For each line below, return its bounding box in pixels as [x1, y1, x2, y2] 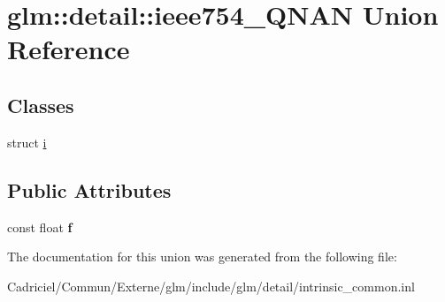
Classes [7, 91, 74, 118]
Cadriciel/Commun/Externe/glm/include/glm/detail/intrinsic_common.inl [7, 276, 415, 295]
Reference [7, 31, 130, 67]
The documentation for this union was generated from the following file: [7, 247, 397, 266]
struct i [7, 132, 47, 151]
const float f [7, 217, 73, 236]
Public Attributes [7, 176, 172, 203]
